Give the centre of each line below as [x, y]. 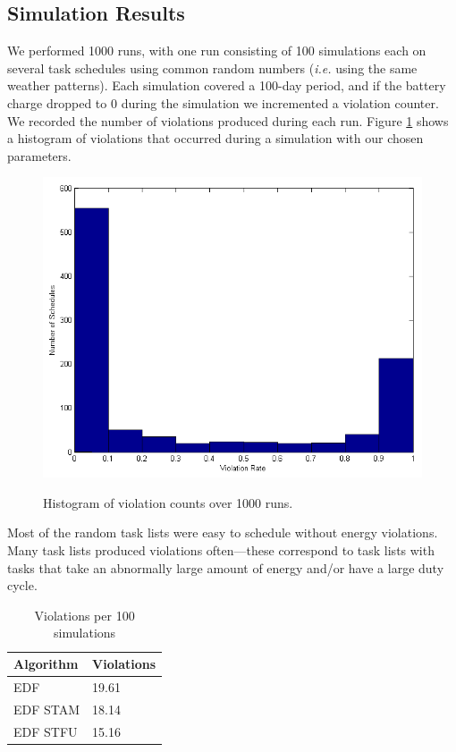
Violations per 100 [84, 615]
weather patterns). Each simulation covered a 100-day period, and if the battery [227, 85]
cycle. [22, 585]
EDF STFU [46, 731]
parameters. [39, 155]
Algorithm [46, 664]
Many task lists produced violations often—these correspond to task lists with [221, 550]
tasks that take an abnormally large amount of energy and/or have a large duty [226, 567]
